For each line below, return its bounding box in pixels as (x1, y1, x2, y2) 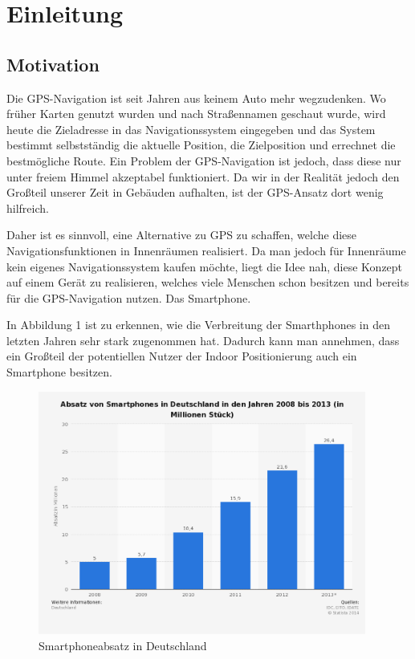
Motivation (6, 51, 100, 76)
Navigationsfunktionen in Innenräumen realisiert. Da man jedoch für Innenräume (6, 242, 406, 258)
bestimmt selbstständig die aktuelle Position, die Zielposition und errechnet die (6, 136, 396, 153)
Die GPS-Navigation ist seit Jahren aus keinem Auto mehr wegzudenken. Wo (6, 89, 386, 106)
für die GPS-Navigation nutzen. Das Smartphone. (6, 289, 251, 306)
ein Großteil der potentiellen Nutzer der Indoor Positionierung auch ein (6, 348, 357, 364)
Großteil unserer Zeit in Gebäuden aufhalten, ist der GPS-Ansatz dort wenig (6, 184, 384, 201)
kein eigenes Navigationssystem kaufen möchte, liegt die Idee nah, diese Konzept (6, 258, 403, 275)
